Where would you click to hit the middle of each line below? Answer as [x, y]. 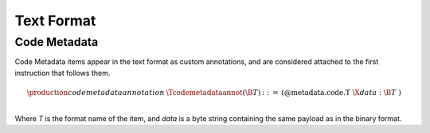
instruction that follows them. [63, 73]
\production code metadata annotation [96, 92]
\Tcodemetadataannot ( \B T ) [213, 92]
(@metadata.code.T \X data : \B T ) [341, 92]
